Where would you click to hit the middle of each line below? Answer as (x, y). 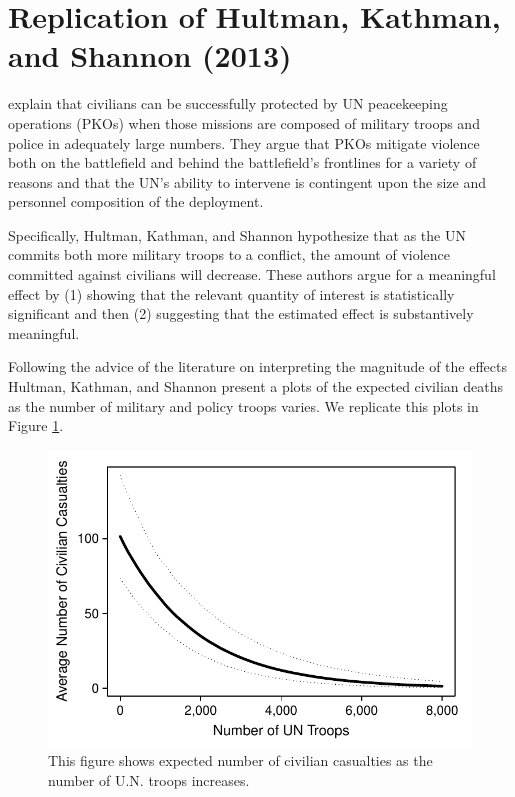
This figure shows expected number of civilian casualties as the (240, 760)
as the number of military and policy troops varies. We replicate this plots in (243, 405)
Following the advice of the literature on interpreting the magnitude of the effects (257, 366)
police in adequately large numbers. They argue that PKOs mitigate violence (244, 142)
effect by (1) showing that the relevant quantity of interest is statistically (231, 293)
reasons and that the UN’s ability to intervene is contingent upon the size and (247, 181)
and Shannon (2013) (150, 55)
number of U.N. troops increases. (149, 779)
